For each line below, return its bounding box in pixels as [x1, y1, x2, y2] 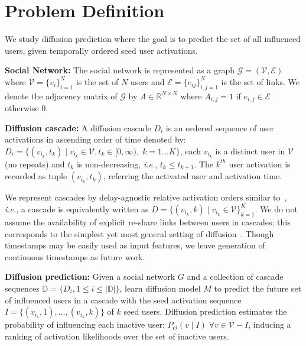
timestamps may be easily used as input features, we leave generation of [5, 239, 265, 251]
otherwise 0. [5, 102, 48, 114]
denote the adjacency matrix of [5, 89, 118, 102]
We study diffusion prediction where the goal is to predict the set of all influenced [5, 33, 301, 45]
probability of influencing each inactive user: [5, 318, 165, 331]
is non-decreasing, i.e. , [76, 157, 158, 170]
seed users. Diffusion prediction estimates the [123, 305, 287, 318]
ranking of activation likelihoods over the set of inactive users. [5, 329, 229, 342]
